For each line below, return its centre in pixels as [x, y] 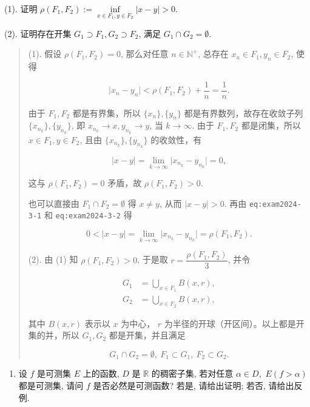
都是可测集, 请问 [51, 385]
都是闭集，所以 [271, 125]
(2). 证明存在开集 [38, 33]
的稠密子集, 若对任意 [192, 373]
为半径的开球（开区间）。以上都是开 [234, 323]
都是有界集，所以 [106, 113]
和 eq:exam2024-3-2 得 [88, 215]
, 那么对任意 [144, 54]
